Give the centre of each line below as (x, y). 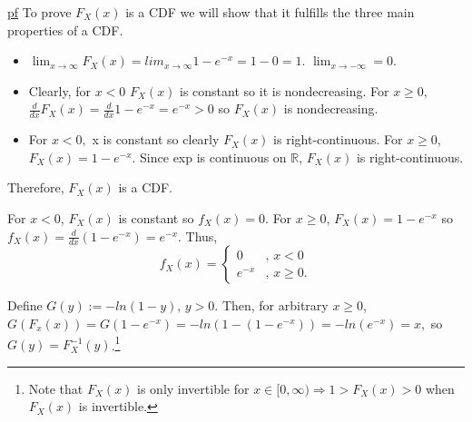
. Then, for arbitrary (271, 305)
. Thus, (197, 236)
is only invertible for (193, 388)
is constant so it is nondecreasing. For (285, 90)
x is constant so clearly (156, 139)
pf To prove (39, 12)
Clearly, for (59, 90)
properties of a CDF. (65, 29)
